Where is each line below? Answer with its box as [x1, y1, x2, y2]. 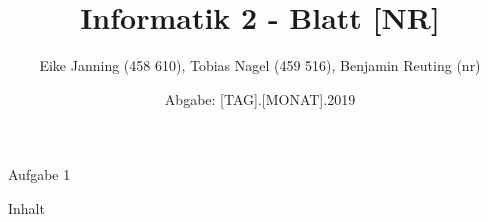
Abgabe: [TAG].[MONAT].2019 [164, 88, 356, 109]
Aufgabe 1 [8, 164, 71, 185]
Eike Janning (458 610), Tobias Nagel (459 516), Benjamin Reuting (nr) [39, 55, 481, 76]
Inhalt [8, 197, 45, 218]
